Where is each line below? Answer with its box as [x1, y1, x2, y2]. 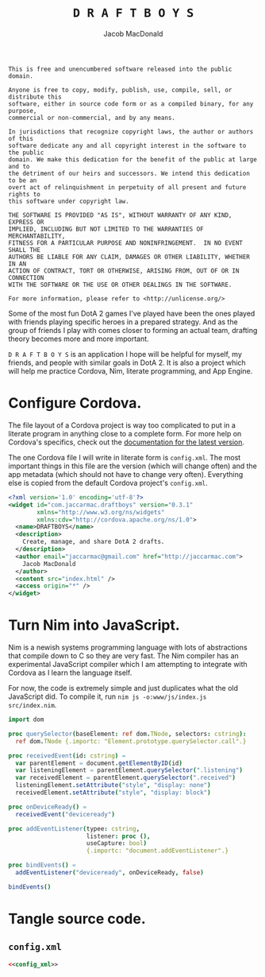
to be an [8, 176, 37, 184]
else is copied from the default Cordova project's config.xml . [8, 478, 208, 487]
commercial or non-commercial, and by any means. [8, 114, 176, 122]
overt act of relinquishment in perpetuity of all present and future [8, 183, 247, 192]
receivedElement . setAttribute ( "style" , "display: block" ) [15, 789, 212, 797]
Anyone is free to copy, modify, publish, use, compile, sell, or [8, 86, 232, 94]
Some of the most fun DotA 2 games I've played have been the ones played [8, 308, 255, 318]
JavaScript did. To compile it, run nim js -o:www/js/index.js [8, 692, 207, 701]
